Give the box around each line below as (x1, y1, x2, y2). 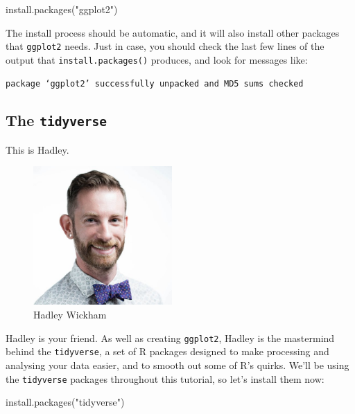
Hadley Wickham (33, 307, 107, 322)
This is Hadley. (6, 142, 69, 156)
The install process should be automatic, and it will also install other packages (6, 25, 340, 39)
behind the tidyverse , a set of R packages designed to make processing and (6, 344, 329, 359)
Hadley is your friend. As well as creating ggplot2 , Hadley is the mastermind (6, 330, 335, 345)
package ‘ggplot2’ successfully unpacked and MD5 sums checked (6, 78, 304, 89)
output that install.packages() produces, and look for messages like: (6, 52, 308, 66)
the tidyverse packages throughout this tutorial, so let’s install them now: (6, 371, 324, 386)
